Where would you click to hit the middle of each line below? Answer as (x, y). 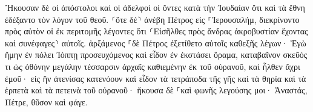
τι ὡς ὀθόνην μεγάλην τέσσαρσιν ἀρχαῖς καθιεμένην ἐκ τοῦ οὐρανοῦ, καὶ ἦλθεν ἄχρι (153, 66)
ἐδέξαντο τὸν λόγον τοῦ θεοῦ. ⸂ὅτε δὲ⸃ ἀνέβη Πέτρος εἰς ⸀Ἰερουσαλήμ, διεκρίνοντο (152, 19)
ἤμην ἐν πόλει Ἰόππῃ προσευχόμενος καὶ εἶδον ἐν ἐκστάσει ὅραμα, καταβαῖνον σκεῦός (156, 54)
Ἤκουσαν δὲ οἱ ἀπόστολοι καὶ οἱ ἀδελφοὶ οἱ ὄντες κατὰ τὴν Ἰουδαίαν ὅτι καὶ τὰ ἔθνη (155, 7)
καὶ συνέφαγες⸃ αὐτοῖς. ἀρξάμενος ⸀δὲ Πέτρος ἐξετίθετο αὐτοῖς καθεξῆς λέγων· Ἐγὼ (156, 42)
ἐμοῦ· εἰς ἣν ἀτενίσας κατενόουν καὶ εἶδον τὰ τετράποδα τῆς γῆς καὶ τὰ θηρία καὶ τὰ (156, 78)
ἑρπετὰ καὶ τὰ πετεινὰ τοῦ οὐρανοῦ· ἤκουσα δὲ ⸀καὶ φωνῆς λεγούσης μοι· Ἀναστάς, (156, 90)
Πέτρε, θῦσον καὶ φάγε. (46, 101)
